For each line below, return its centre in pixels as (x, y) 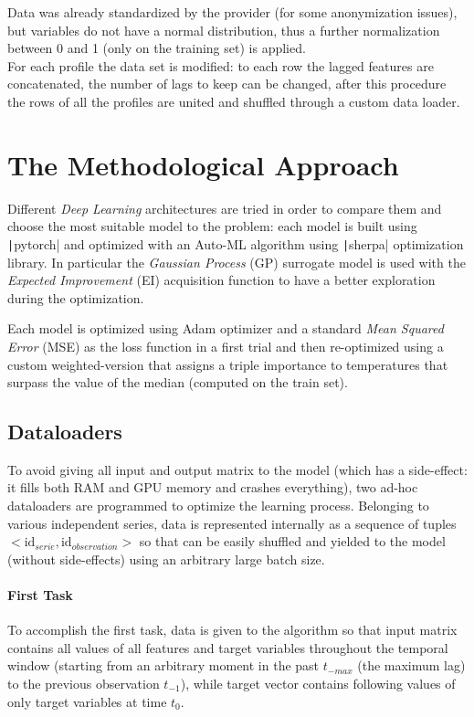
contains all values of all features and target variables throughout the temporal (228, 647)
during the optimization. (76, 297)
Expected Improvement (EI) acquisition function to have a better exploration (221, 280)
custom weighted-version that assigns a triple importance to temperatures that (228, 364)
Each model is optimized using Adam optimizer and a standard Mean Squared (226, 328)
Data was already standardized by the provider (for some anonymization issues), (232, 12)
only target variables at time (87, 701)
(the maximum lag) (411, 665)
